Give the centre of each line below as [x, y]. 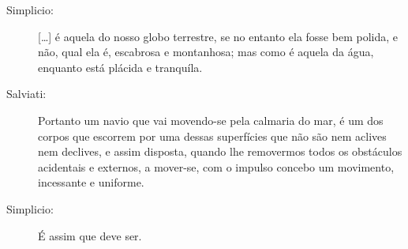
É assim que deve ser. [90, 235]
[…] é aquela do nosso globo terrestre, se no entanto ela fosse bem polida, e [218, 36]
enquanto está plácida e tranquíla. [120, 67]
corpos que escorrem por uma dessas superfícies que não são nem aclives [212, 136]
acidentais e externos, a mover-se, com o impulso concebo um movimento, [216, 166]
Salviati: [26, 94]
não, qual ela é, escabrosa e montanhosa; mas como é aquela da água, [206, 52]
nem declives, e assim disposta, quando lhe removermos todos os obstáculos [220, 151]
